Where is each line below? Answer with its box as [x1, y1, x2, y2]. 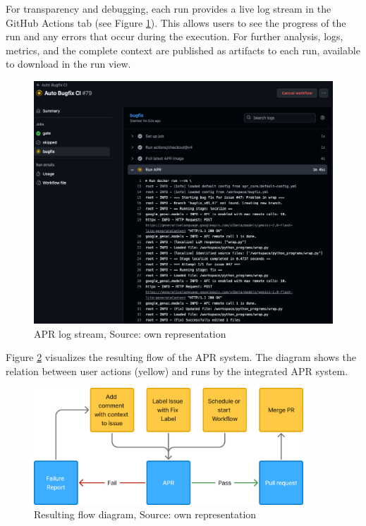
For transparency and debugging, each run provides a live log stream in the [6, 1, 331, 16]
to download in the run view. [6, 56, 131, 71]
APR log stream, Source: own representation [34, 326, 226, 341]
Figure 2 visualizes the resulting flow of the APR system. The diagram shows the [6, 350, 357, 365]
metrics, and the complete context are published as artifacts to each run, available [6, 42, 360, 57]
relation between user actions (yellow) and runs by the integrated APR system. [6, 363, 348, 378]
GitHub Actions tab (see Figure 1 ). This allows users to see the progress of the [6, 15, 346, 30]
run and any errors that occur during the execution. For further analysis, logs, [6, 29, 343, 44]
